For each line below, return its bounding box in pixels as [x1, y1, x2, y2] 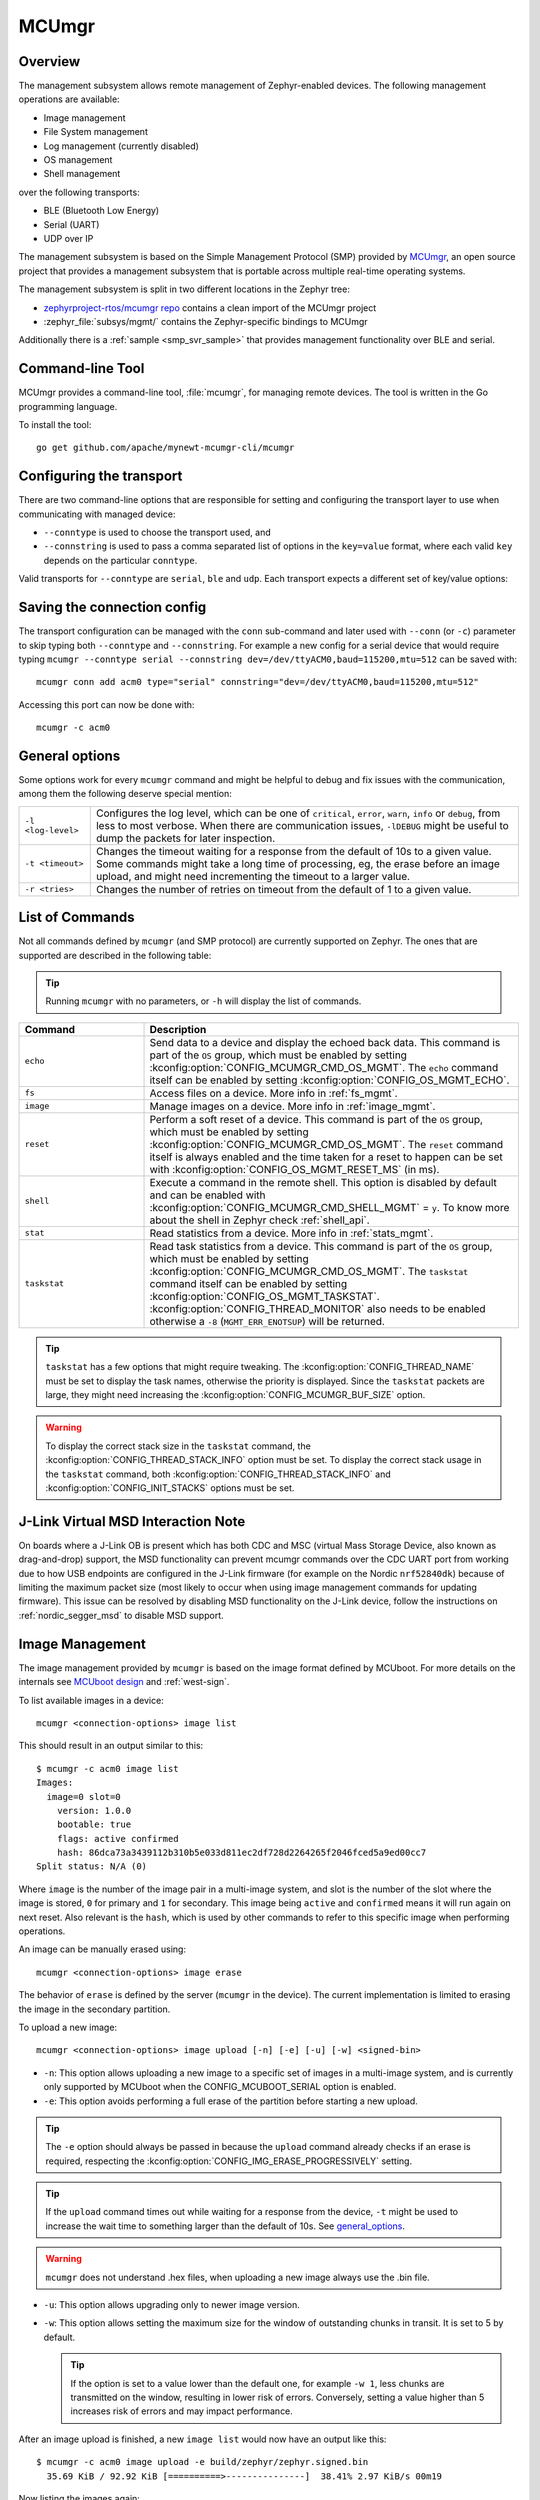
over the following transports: [18, 186, 140, 198]
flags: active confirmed [56, 1833, 179, 1844]
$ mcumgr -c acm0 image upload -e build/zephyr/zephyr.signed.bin [36, 2456, 369, 2468]
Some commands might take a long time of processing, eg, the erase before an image [95, 856, 500, 870]
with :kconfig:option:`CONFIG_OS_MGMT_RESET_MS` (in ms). [149, 1162, 440, 1176]
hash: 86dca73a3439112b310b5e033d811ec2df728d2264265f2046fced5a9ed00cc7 [56, 1847, 427, 1859]
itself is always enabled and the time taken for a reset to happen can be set [149, 1150, 504, 1164]
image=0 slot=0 [46, 1791, 121, 1802]
